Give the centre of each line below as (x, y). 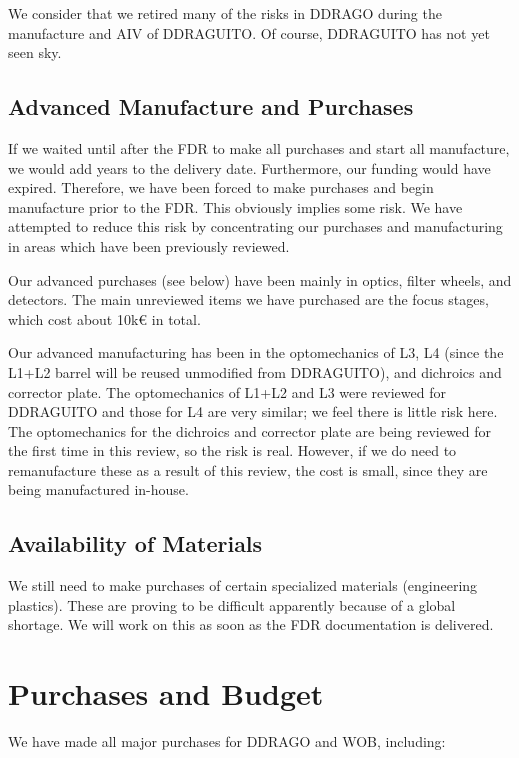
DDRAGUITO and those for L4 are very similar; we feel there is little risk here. (253, 411)
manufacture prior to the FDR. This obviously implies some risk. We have (235, 206)
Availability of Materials (135, 543)
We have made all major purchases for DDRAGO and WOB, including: (227, 741)
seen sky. (35, 52)
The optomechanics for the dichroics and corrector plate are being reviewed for (250, 430)
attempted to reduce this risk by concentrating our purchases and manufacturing (255, 226)
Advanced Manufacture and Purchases (211, 106)
